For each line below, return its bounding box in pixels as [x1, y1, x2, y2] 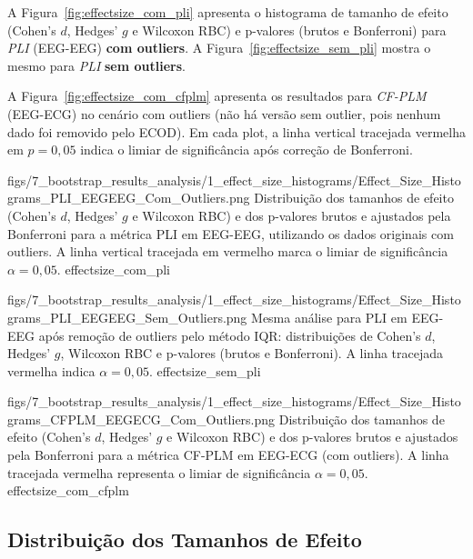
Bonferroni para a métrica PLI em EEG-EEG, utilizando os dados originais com [7, 224, 454, 243]
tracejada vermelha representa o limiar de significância [7, 463, 311, 482]
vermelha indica [7, 361, 96, 380]
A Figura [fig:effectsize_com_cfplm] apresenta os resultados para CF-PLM [7, 86, 427, 105]
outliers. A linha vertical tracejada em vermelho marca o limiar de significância [7, 242, 448, 261]
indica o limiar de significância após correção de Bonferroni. [80, 140, 413, 159]
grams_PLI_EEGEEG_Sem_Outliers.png [7, 307, 247, 326]
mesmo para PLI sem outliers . [7, 55, 186, 75]
